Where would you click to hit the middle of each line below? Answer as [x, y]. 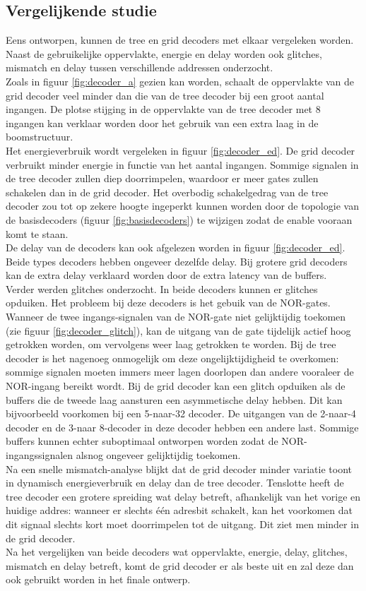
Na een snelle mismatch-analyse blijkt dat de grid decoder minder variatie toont [179, 468]
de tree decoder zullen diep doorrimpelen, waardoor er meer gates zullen [162, 178]
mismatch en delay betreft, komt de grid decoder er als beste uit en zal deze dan [180, 565]
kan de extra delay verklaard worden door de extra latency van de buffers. [166, 275]
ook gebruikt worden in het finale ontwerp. [98, 579]
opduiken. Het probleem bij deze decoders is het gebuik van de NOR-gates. [168, 303]
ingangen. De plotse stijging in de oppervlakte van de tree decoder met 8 [163, 109]
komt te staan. [37, 233]
